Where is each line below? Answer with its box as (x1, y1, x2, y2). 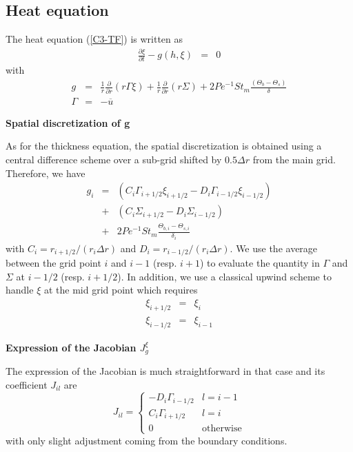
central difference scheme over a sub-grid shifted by (6, 152, 222, 166)
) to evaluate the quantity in (199, 256, 320, 270)
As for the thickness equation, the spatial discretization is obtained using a (6, 138, 322, 153)
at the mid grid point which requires (43, 282, 198, 297)
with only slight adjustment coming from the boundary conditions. (6, 433, 288, 447)
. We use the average (230, 240, 318, 255)
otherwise (201, 424, 242, 434)
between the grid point (6, 256, 101, 270)
